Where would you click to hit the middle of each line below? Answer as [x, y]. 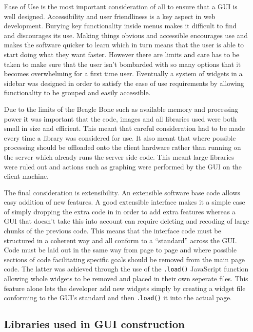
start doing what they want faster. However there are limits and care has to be [122, 54]
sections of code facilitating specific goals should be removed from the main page [124, 259]
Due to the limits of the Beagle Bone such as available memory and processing [121, 109]
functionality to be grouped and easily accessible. [77, 93]
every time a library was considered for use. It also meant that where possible [120, 137]
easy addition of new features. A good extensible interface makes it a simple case [125, 202]
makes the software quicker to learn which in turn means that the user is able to [124, 45]
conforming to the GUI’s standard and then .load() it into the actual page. [118, 298]
